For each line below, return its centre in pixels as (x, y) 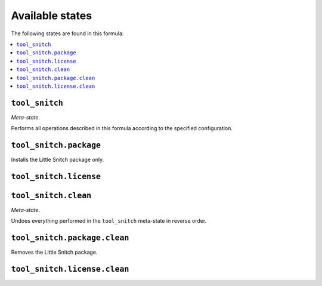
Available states (52, 16)
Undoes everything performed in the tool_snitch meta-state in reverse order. (109, 221)
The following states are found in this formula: (67, 33)
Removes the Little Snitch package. (54, 252)
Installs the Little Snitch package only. (58, 160)
